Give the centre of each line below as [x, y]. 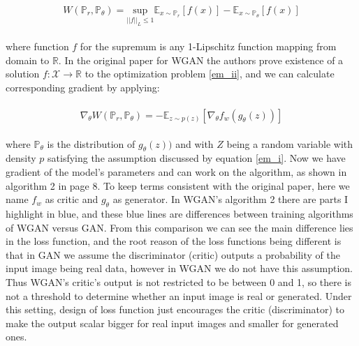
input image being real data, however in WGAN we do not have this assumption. [179, 268]
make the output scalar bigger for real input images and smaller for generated [172, 323]
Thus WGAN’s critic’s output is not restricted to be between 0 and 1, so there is [179, 282]
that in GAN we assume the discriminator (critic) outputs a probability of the [173, 254]
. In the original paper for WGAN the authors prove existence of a [201, 60]
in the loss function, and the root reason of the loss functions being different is [174, 241]
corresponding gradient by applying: [83, 88]
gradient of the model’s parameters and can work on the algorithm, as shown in [176, 172]
